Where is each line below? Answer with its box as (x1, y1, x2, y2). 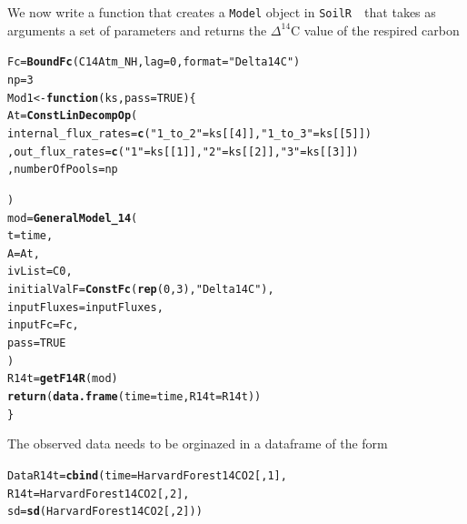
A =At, (7, 247, 40, 260)
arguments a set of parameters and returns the (7, 20, 267, 39)
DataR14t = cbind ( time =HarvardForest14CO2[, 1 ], (7, 469, 287, 482)
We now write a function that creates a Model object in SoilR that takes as (7, 3, 436, 21)
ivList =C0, (7, 265, 73, 278)
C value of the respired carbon (291, 20, 460, 39)
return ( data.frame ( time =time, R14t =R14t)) (7, 390, 262, 404)
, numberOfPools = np (7, 163, 118, 176)
